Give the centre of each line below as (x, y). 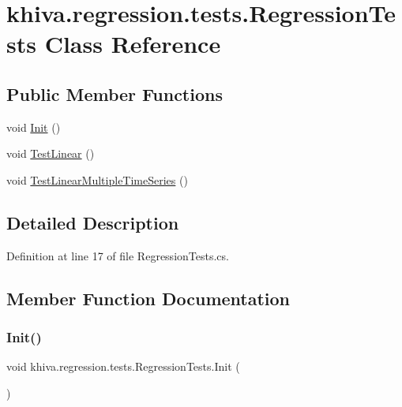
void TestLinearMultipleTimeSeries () (97, 179)
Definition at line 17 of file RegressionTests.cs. (118, 255)
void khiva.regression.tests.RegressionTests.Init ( (123, 366)
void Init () (34, 127)
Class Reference (133, 44)
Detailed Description (93, 222)
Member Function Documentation (148, 298)
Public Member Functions (115, 93)
